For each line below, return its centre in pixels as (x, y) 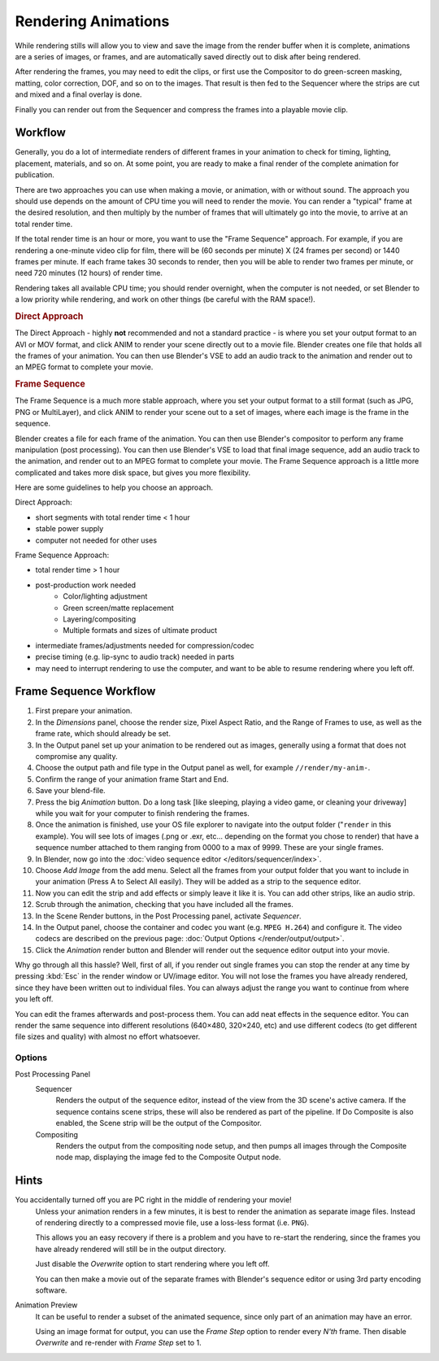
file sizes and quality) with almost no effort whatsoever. (108, 1036)
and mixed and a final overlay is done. (78, 94)
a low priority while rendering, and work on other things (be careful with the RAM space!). (165, 299)
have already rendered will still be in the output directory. (131, 1249)
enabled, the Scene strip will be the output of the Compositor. (159, 1123)
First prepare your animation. (84, 711)
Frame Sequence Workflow (85, 691)
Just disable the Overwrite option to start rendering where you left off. (152, 1264)
